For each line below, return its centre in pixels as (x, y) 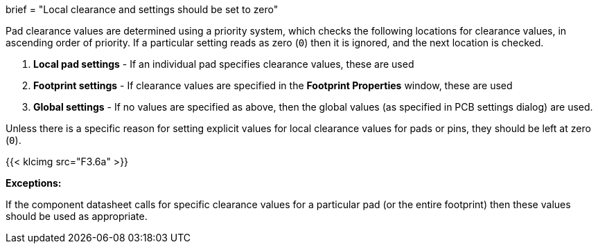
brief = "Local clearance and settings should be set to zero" (142, 9)
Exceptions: (34, 183)
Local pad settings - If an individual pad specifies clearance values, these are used (224, 64)
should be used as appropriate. (77, 216)
